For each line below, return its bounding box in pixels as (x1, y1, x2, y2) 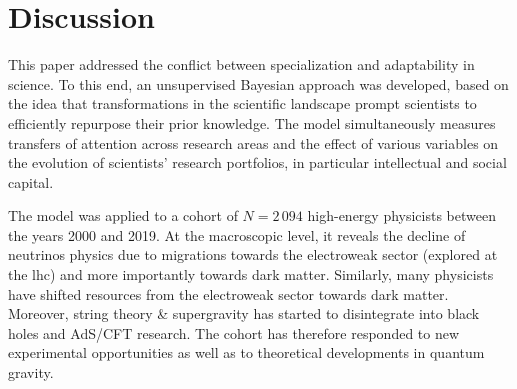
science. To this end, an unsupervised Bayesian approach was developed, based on (8, 73, 509, 94)
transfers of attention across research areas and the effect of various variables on (8, 132, 499, 153)
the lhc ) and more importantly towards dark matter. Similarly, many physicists (8, 264, 494, 285)
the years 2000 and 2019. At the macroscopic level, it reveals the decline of (8, 224, 466, 245)
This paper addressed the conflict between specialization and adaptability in (8, 54, 475, 75)
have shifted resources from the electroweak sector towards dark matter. (8, 283, 449, 304)
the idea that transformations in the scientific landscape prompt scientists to (8, 93, 477, 114)
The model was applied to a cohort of (8, 205, 238, 226)
